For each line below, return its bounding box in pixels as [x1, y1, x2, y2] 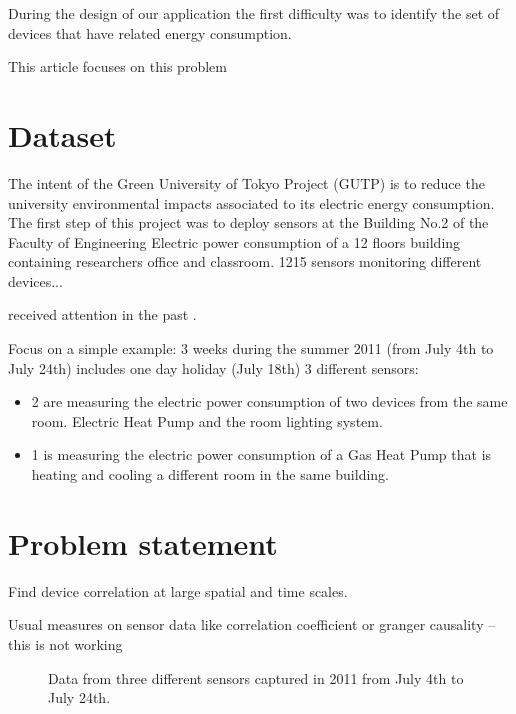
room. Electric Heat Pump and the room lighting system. [31, 410, 383, 431]
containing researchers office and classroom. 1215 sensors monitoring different [8, 251, 482, 272]
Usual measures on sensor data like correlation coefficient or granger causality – [8, 614, 496, 635]
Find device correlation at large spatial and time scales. [8, 580, 348, 601]
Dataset [8, 114, 117, 155]
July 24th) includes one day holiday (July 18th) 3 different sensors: [8, 357, 419, 378]
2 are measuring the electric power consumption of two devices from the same [31, 391, 508, 412]
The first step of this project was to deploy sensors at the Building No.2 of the [8, 212, 489, 233]
